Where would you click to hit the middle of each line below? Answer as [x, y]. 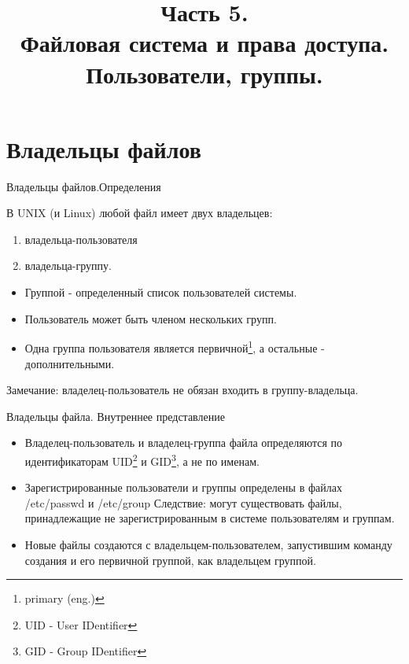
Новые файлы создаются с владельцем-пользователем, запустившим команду [208, 544]
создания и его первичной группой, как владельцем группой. [170, 560]
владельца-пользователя [81, 239]
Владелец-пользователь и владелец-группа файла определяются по [184, 443]
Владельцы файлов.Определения [84, 186]
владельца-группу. [68, 266]
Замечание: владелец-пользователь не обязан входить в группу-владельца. [182, 390]
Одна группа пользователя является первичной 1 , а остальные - [175, 347]
